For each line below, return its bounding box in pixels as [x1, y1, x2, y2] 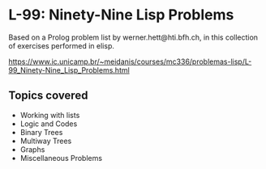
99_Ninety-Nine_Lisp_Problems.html [8, 65, 130, 74]
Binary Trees [19, 127, 63, 137]
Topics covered [8, 89, 88, 103]
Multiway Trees [19, 136, 72, 146]
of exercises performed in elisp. [8, 40, 115, 50]
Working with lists [19, 110, 80, 120]
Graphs [19, 144, 45, 154]
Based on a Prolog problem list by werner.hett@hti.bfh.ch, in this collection [8, 32, 258, 42]
